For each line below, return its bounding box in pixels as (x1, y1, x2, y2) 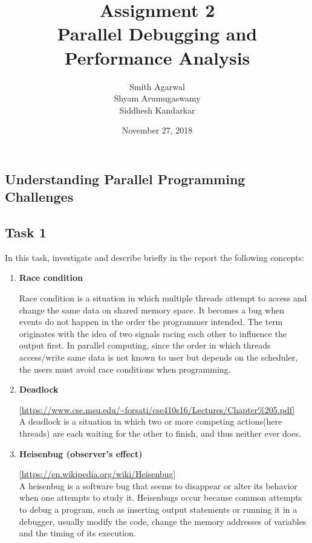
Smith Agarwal (129, 80, 185, 92)
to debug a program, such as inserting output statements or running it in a (19, 503, 297, 515)
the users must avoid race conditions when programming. (19, 362, 231, 375)
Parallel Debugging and (57, 21, 258, 46)
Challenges (5, 187, 74, 206)
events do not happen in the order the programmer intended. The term (19, 315, 283, 328)
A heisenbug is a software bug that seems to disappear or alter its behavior (19, 479, 297, 492)
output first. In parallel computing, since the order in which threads (19, 339, 271, 352)
